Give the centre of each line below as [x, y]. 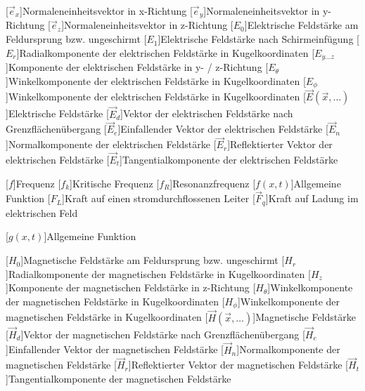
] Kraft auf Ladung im [312, 198]
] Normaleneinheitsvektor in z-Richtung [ [147, 25]
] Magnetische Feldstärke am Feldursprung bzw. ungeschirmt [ [153, 260]
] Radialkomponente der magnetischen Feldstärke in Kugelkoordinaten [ [158, 273]
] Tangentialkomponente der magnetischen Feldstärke [119, 378]
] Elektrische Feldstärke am [301, 25]
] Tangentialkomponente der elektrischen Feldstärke [229, 160]
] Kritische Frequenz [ [115, 183]
